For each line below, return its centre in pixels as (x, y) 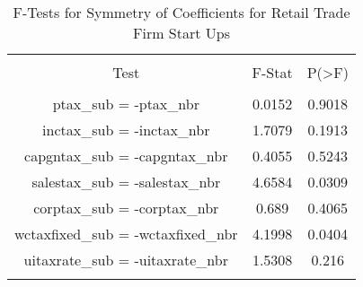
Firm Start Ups (181, 33)
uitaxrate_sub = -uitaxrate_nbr (126, 260)
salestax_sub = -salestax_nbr (126, 182)
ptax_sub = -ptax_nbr (126, 104)
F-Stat (272, 72)
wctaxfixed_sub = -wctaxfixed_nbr (126, 234)
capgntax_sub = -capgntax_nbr (126, 156)
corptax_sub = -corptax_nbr (126, 208)
